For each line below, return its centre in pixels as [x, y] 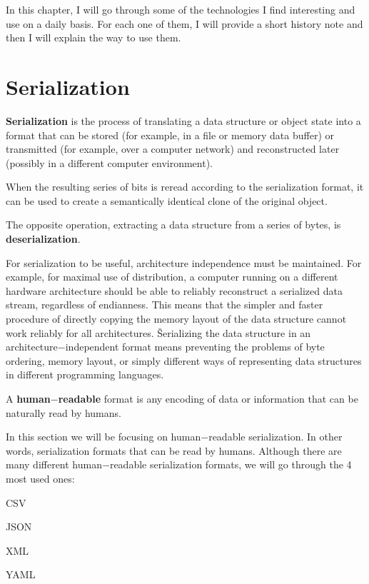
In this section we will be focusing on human [103, 437]
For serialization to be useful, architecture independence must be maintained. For [184, 262]
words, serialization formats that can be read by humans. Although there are [174, 450]
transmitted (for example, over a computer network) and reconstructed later [173, 149]
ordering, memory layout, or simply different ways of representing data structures [184, 360]
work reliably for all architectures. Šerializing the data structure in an [158, 332]
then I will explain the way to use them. [93, 37]
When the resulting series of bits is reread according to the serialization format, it [185, 187]
